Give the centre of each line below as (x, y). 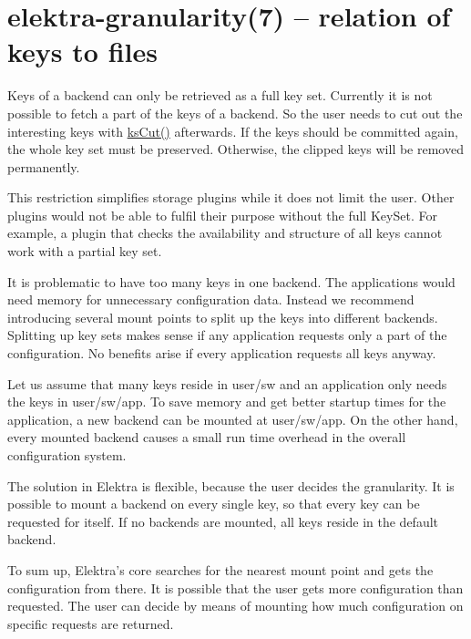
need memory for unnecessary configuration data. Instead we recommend (211, 299)
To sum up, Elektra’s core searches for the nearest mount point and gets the (220, 569)
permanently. (44, 166)
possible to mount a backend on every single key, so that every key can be (214, 504)
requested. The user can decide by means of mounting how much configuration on (235, 606)
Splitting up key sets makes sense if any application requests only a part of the (227, 335)
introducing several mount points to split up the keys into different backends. (223, 317)
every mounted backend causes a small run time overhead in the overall (207, 437)
